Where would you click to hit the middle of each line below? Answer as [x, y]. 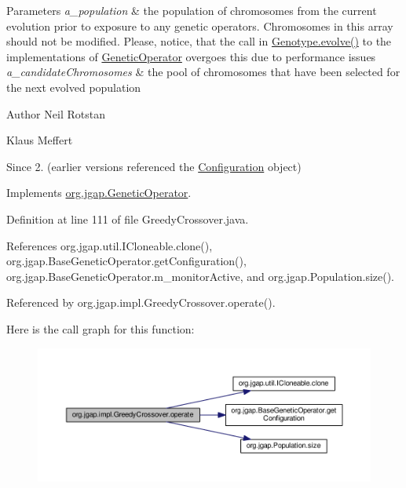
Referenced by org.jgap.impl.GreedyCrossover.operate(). [141, 302]
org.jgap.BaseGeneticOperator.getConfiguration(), [126, 261]
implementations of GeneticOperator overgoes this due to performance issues [191, 56]
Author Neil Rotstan [56, 113]
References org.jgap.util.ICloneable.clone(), [110, 245]
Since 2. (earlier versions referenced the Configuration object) [154, 166]
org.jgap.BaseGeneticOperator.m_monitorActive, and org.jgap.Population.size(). [201, 276]
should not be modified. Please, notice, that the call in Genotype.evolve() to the [199, 41]
